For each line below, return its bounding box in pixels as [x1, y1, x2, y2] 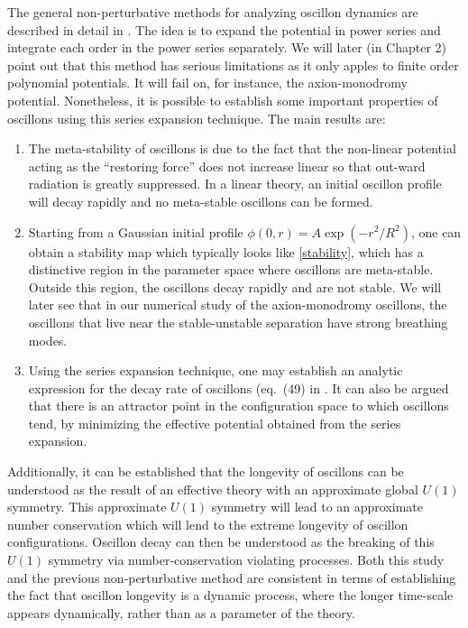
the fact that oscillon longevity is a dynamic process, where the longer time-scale [7, 586, 454, 605]
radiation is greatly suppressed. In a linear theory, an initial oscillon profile [28, 174, 442, 193]
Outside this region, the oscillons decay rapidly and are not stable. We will [28, 277, 442, 296]
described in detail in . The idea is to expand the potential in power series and [7, 20, 441, 39]
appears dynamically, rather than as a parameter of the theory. [7, 603, 355, 622]
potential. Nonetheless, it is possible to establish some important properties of [7, 90, 438, 109]
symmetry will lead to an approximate [211, 497, 424, 516]
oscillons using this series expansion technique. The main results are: [7, 108, 386, 127]
